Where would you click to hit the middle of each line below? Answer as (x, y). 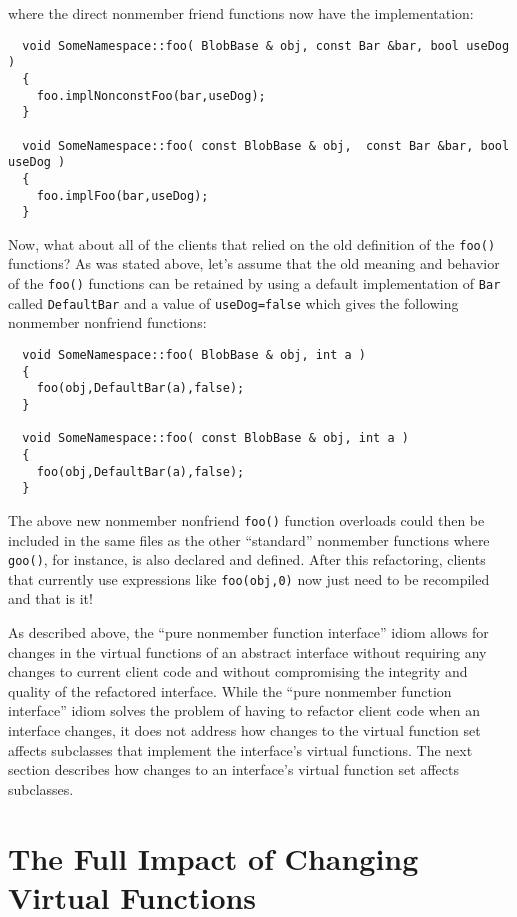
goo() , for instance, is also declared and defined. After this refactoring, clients (247, 559)
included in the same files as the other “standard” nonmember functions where (249, 539)
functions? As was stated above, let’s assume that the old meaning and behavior (254, 263)
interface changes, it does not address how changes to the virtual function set (244, 730)
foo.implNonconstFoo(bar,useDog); (151, 95)
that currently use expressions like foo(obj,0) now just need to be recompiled (249, 578)
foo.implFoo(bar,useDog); (122, 195)
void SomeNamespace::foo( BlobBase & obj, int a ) (194, 354)
